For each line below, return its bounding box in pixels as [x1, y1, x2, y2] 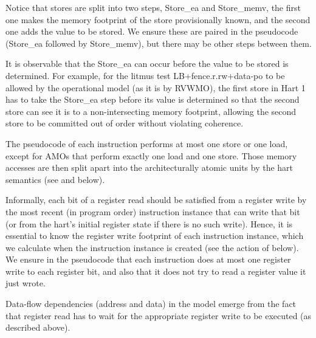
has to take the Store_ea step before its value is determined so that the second [5, 93, 300, 106]
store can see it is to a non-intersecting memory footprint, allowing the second [5, 105, 297, 117]
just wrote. [5, 277, 46, 289]
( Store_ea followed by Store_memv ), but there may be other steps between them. [5, 36, 312, 49]
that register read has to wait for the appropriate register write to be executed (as [5, 309, 312, 322]
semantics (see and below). [5, 173, 105, 185]
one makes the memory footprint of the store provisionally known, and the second [5, 13, 311, 26]
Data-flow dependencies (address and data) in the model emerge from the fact [5, 297, 297, 310]
